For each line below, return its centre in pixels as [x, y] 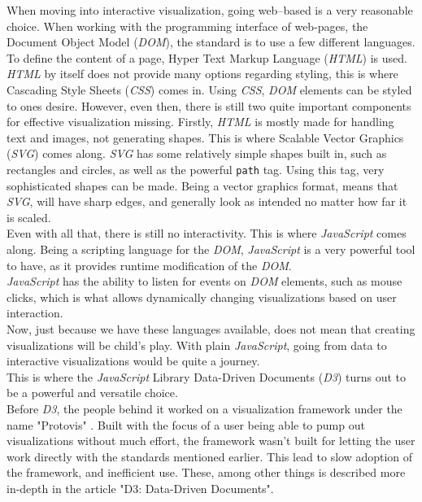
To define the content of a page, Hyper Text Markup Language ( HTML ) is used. [207, 57]
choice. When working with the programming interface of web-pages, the [187, 26]
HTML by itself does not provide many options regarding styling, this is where [202, 74]
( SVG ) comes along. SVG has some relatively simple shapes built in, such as [197, 153]
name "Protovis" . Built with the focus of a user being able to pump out [186, 424]
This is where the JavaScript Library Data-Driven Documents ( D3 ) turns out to [207, 376]
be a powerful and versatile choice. [92, 393]
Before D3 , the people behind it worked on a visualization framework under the [204, 408]
